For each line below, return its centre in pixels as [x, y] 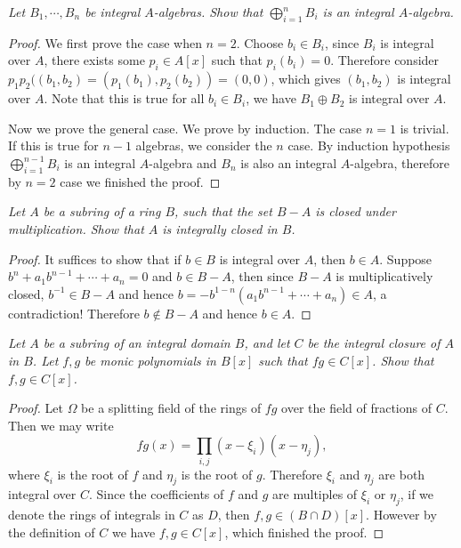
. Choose [260, 42]
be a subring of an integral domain [137, 343]
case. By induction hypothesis [369, 145]
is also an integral [289, 162]
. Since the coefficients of [156, 494]
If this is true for [53, 145]
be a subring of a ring [102, 211]
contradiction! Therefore [74, 313]
